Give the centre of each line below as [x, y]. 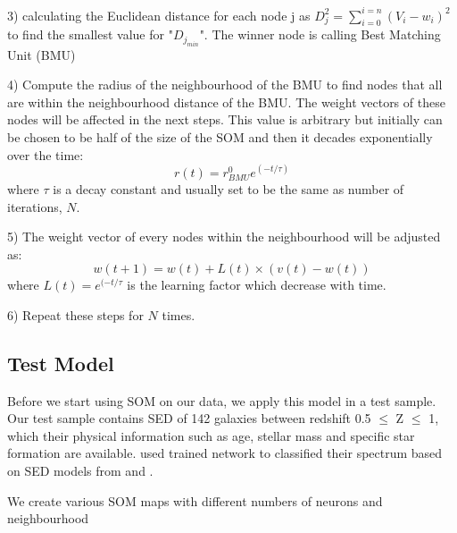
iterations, [35, 206]
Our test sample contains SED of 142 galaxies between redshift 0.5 [189, 418]
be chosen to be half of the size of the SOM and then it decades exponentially [220, 137]
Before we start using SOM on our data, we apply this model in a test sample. [222, 400]
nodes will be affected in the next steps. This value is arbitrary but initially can [225, 119]
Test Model [61, 363]
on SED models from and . [80, 471]
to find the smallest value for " [90, 34]
